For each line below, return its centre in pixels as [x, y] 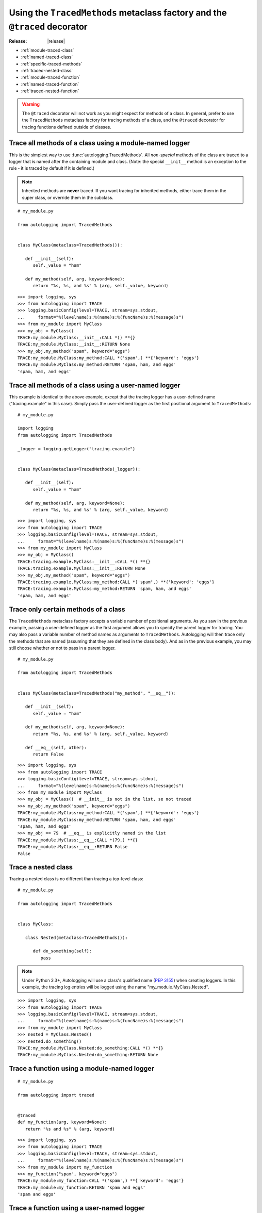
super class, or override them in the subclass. [68, 197]
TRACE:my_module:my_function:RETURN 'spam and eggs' [82, 1187]
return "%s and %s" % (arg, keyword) [70, 1129]
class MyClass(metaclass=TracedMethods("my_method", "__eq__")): [97, 693]
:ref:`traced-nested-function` [50, 91]
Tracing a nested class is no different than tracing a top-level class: [76, 879]
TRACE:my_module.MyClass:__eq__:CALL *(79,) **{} [78, 840]
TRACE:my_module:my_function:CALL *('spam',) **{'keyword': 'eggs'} [101, 1181]
